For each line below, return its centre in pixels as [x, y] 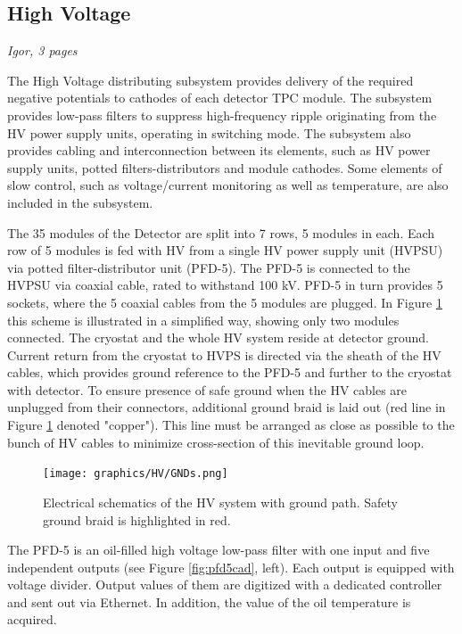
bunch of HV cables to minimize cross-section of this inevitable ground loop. [216, 442]
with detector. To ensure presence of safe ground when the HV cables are [207, 389]
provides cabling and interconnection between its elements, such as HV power [219, 150]
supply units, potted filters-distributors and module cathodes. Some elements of [225, 167]
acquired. [32, 619]
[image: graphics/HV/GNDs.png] [136, 474]
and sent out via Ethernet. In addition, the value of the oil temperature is [209, 601]
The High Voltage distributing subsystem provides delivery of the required [210, 80]
